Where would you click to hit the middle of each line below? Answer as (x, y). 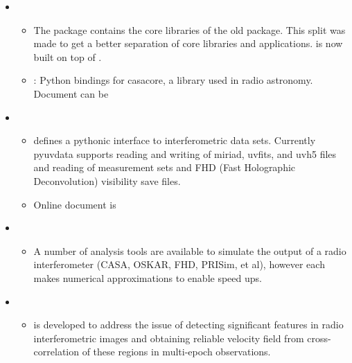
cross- (319, 338)
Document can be (71, 93)
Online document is (75, 204)
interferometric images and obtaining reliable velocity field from (169, 338)
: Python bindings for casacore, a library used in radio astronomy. (173, 80)
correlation (56, 352)
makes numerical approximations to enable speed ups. (148, 277)
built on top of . (68, 56)
